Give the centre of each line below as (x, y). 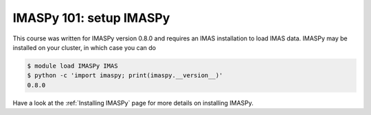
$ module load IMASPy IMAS (72, 66)
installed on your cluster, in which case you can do (84, 47)
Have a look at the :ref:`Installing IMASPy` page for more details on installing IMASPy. (133, 103)
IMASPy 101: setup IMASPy (91, 18)
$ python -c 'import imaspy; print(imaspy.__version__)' (125, 76)
